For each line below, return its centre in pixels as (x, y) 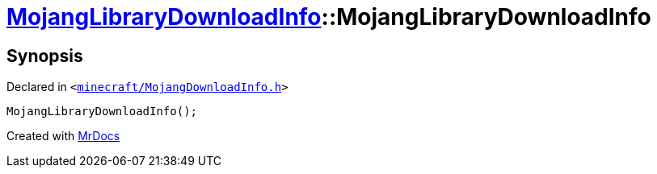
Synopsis (45, 56)
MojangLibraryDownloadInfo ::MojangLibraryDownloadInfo (329, 17)
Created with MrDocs (63, 136)
